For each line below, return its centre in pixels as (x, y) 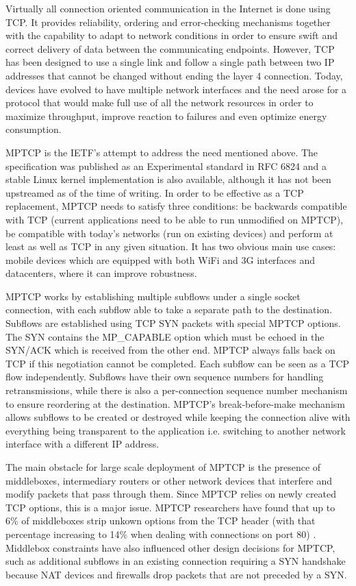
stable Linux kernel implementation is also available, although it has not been (168, 179)
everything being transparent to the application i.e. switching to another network (176, 430)
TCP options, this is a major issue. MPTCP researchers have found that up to (170, 507)
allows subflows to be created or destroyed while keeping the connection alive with (178, 417)
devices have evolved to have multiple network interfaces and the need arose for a (176, 89)
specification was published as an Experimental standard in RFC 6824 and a (166, 166)
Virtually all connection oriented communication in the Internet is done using (168, 8)
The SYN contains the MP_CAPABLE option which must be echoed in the (165, 336)
